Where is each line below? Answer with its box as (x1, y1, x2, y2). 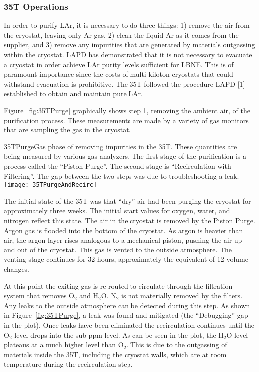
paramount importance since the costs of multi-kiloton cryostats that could (4, 69, 233, 79)
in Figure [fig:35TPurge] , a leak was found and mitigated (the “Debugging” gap (4, 310, 248, 320)
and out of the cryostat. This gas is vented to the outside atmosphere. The (4, 244, 232, 254)
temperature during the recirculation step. (4, 359, 133, 369)
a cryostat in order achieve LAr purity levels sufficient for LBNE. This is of (4, 59, 234, 69)
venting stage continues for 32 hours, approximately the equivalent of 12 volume (4, 254, 248, 264)
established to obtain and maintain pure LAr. (4, 88, 143, 99)
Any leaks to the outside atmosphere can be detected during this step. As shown (4, 300, 250, 310)
